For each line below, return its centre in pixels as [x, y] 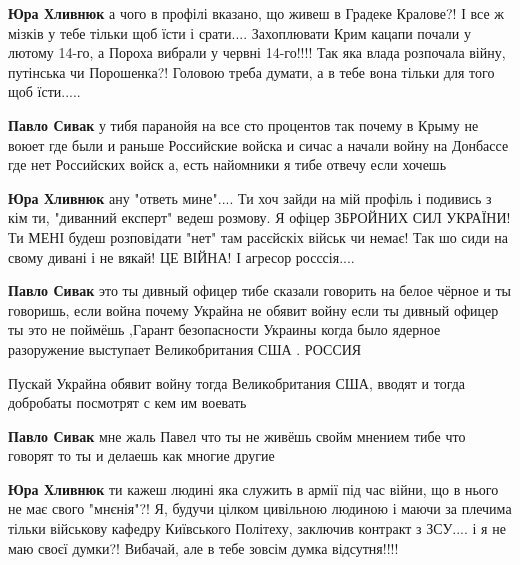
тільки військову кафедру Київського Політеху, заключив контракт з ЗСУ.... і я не [257, 528]
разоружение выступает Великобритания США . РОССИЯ [185, 348]
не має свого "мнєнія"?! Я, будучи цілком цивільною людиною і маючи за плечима [260, 508]
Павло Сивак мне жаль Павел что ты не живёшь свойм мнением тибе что [237, 435]
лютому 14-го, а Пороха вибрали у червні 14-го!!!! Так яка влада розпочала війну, [257, 52]
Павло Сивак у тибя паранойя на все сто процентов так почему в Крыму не [243, 124]
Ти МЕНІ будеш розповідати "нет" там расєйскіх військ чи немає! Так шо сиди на [258, 236]
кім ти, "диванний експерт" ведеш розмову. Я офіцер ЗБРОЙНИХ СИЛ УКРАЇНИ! [259, 217]
